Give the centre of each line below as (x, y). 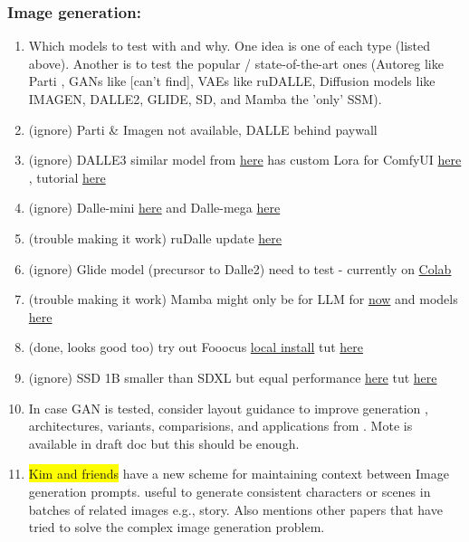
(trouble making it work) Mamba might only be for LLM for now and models (243, 299)
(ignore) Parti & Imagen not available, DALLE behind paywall (203, 129)
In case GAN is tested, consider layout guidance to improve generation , (228, 408)
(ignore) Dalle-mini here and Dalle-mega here (154, 208)
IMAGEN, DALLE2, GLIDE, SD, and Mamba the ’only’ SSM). (205, 99)
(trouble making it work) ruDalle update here (155, 238)
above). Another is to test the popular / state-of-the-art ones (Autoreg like (236, 63)
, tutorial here (67, 177)
